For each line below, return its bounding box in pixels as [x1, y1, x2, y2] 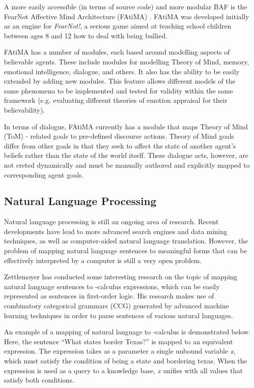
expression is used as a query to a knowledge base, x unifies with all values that [4, 365, 243, 375]
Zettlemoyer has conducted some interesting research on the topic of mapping [4, 271, 237, 282]
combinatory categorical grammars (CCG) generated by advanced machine [4, 300, 229, 311]
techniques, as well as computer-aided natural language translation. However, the [4, 236, 248, 246]
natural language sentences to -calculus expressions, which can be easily [4, 281, 220, 291]
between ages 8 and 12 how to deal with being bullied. [4, 30, 168, 40]
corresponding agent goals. [4, 169, 84, 179]
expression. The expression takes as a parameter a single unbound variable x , [4, 346, 236, 356]
